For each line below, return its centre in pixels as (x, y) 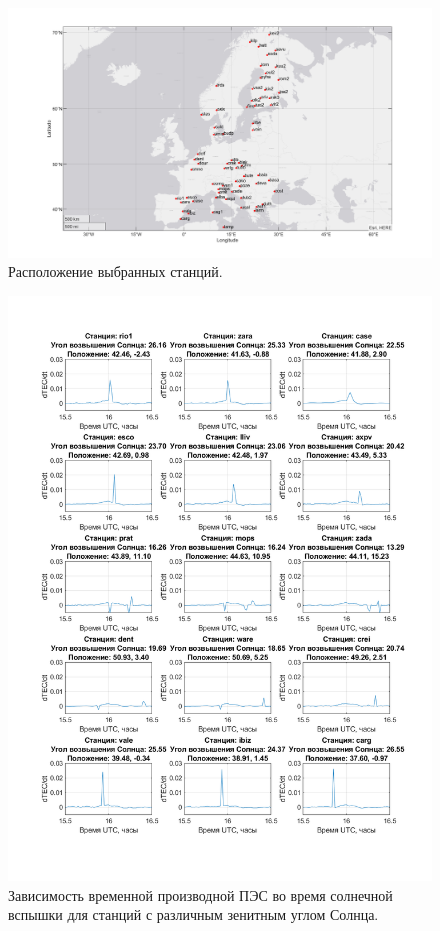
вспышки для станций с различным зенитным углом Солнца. (193, 914)
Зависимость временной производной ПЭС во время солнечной (200, 894)
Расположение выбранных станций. (115, 271)
